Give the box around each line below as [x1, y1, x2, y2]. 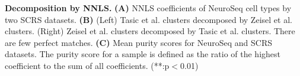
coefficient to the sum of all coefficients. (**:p [5, 59, 170, 71]
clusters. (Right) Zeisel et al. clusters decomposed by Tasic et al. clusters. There [5, 25, 295, 37]
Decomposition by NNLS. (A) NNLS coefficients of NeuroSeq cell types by [5, 2, 292, 14]
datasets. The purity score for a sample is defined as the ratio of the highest [5, 48, 280, 60]
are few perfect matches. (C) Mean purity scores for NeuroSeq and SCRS [5, 36, 273, 48]
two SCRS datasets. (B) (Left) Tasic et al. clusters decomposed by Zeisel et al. [5, 13, 292, 25]
